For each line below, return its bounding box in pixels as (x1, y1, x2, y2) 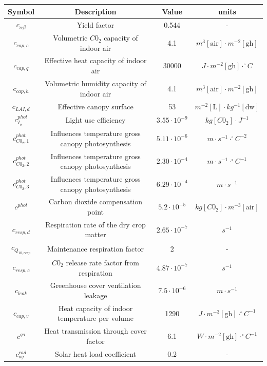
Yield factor (77, 19, 115, 30)
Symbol (8, 6, 35, 16)
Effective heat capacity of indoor (44, 55, 147, 66)
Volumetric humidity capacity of (45, 78, 146, 88)
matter (85, 229, 106, 240)
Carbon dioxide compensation (48, 196, 143, 207)
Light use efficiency (65, 114, 126, 125)
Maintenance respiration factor (47, 243, 144, 254)
